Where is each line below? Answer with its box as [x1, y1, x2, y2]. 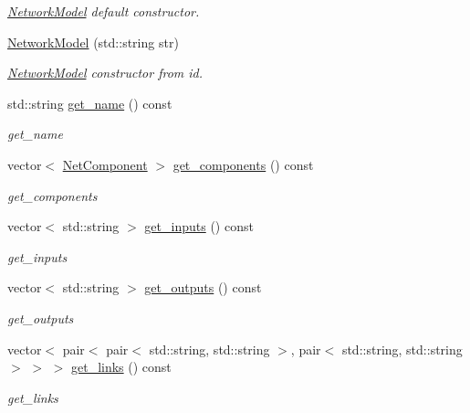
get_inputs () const [144, 217, 254, 236]
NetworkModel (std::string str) [7, 32, 179, 51]
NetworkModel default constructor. [7, 2, 200, 20]
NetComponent [62, 154, 148, 174]
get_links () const [70, 357, 172, 376]
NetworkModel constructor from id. [7, 63, 204, 82]
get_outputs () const [144, 278, 262, 297]
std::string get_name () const [7, 93, 172, 112]
